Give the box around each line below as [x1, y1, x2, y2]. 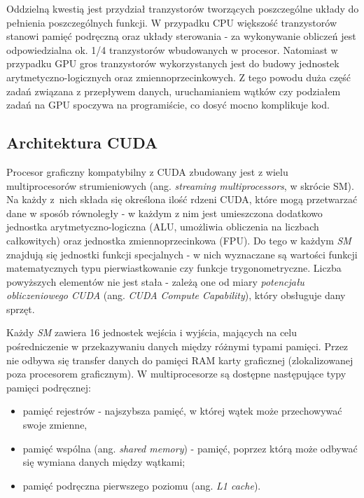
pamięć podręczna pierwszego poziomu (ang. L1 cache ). [22, 478, 261, 492]
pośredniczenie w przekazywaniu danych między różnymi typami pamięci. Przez [6, 339, 349, 354]
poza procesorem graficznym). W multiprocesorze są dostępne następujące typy [6, 366, 346, 381]
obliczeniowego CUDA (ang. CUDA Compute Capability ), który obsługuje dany [6, 288, 346, 303]
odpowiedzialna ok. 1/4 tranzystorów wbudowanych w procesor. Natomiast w [6, 42, 338, 57]
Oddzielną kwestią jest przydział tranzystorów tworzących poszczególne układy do [6, 1, 359, 15]
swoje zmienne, [22, 417, 87, 432]
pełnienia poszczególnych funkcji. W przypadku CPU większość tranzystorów [6, 15, 337, 29]
